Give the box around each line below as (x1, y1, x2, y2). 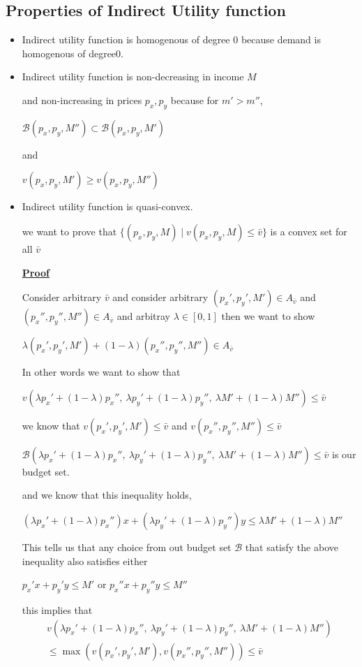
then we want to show (221, 309, 315, 323)
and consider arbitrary (112, 290, 209, 305)
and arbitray (116, 309, 171, 323)
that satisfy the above (245, 539, 338, 554)
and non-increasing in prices (22, 92, 142, 107)
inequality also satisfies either (22, 553, 148, 568)
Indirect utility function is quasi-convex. (22, 199, 193, 214)
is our (332, 446, 356, 461)
